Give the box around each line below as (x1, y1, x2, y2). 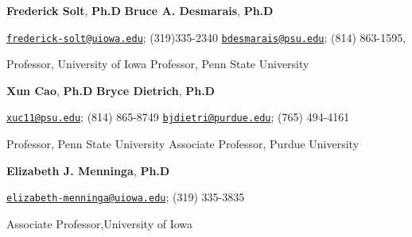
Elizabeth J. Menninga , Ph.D (6, 162, 170, 178)
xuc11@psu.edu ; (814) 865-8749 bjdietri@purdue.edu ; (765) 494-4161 (6, 109, 350, 125)
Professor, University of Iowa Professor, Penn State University (6, 55, 309, 72)
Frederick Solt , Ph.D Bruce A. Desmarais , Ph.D (6, 2, 274, 18)
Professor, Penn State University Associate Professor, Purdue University (6, 136, 360, 152)
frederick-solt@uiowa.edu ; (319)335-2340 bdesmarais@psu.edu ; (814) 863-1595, (6, 29, 406, 45)
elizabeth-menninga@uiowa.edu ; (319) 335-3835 (6, 189, 245, 205)
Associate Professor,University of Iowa (6, 215, 193, 231)
